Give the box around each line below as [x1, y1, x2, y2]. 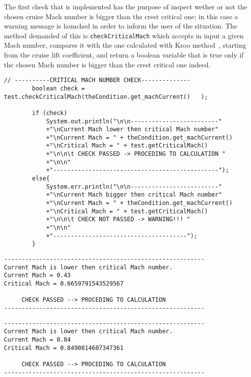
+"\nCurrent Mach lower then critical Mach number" [46, 126, 219, 133]
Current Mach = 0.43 [4, 272, 71, 279]
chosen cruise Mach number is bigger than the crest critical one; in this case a [4, 11, 238, 21]
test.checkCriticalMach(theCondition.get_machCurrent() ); [4, 93, 208, 100]
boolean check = [32, 85, 85, 92]
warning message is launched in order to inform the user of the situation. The [4, 21, 238, 31]
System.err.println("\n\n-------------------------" [46, 183, 222, 190]
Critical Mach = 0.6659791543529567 [4, 280, 124, 287]
